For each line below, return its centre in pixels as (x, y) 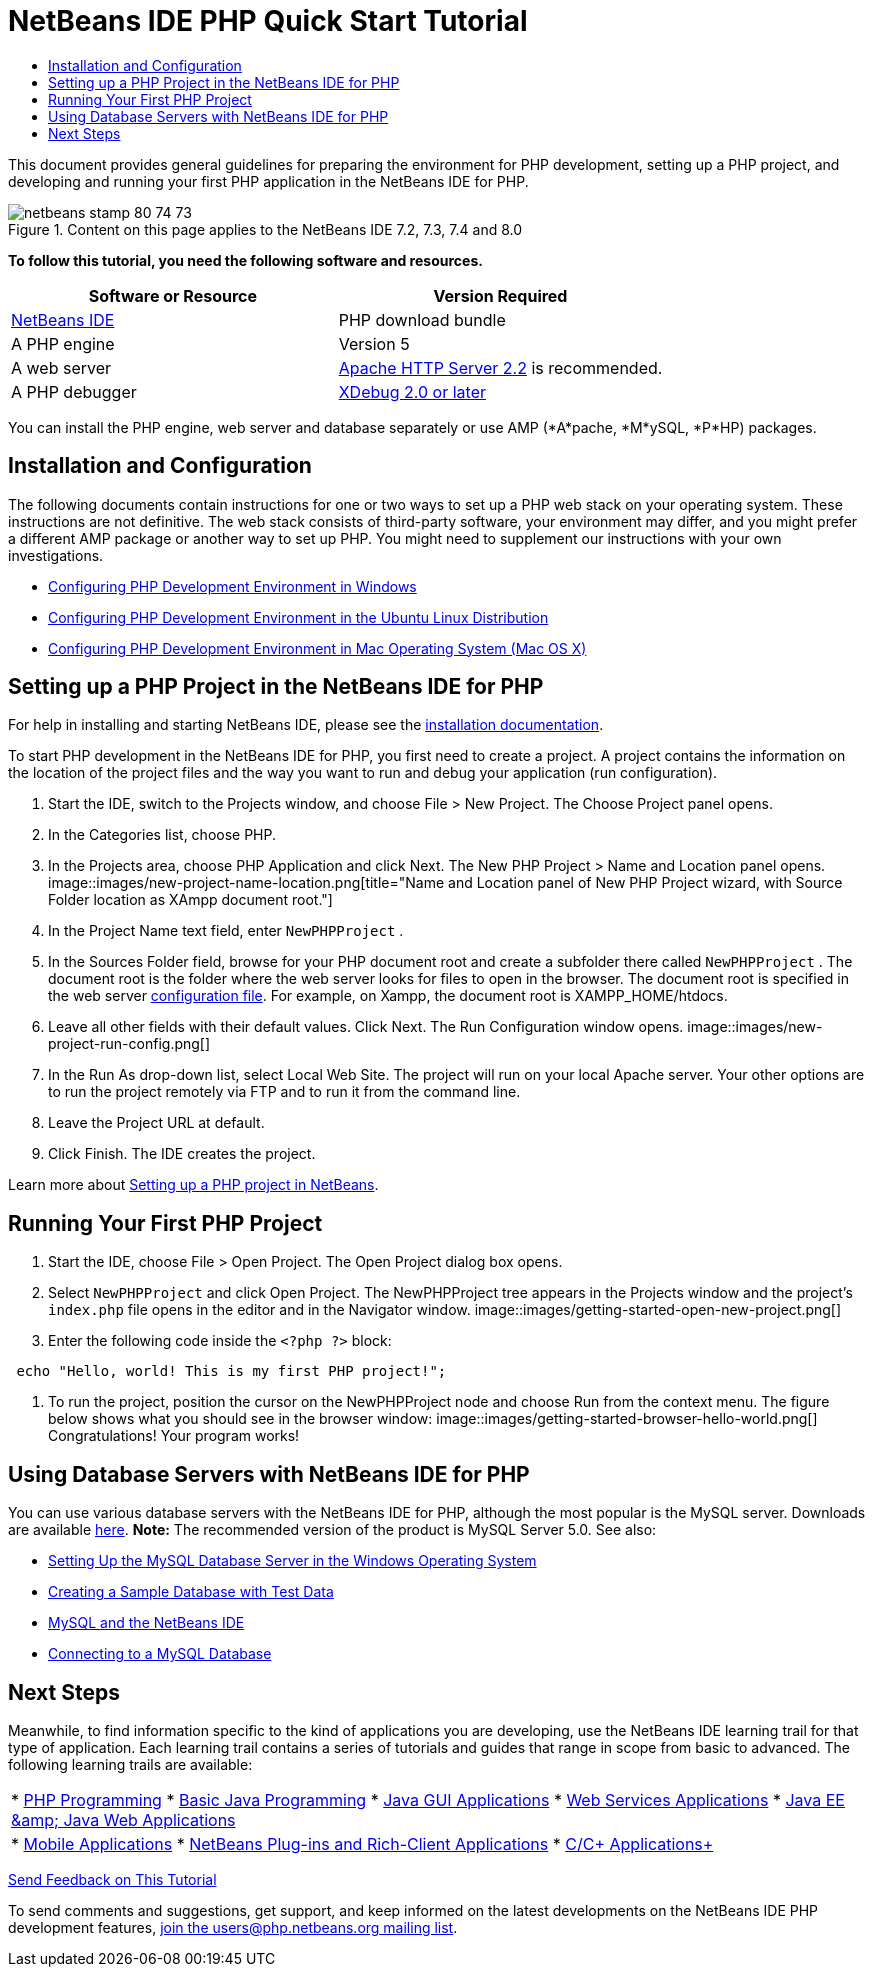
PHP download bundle (422, 319)
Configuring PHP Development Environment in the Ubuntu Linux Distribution (298, 617)
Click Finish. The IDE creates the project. (182, 1154)
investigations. (56, 555)
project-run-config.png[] (129, 1044)
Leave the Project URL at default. (156, 1123)
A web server (61, 367)
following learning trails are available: (130, 1764)
